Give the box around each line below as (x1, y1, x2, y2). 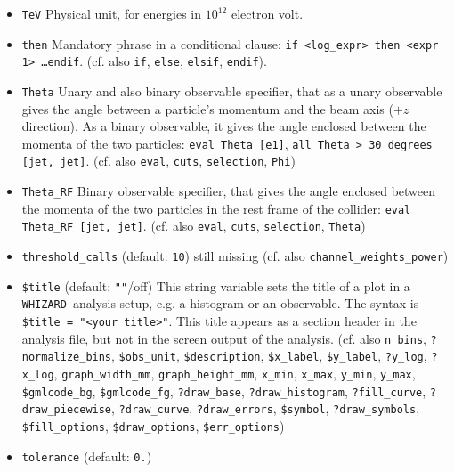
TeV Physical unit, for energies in (21, 4, 201, 22)
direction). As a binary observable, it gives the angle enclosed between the (21, 117, 426, 135)
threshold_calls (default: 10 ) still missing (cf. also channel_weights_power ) (21, 247, 449, 265)
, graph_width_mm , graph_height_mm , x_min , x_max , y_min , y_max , (53, 364, 416, 383)
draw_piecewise (21, 403, 112, 417)
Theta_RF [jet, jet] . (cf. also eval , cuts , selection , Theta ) (21, 216, 366, 235)
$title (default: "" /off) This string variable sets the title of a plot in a (21, 276, 410, 295)
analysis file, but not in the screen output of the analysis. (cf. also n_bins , (21, 329, 426, 347)
